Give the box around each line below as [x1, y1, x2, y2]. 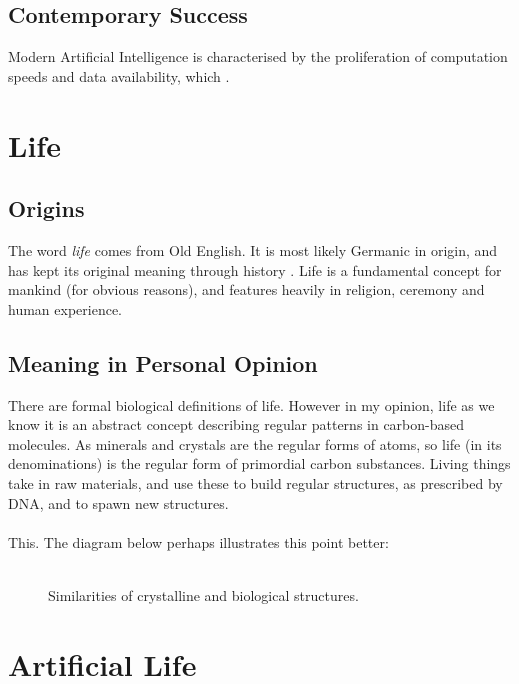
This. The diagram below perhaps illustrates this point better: [8, 531, 389, 552]
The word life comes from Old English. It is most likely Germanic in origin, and [8, 239, 498, 260]
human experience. [8, 298, 122, 319]
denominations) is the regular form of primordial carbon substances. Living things [8, 453, 511, 474]
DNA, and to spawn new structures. [8, 492, 229, 513]
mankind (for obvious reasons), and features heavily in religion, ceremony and [8, 279, 485, 300]
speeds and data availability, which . [8, 65, 230, 86]
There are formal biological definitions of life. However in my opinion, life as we [8, 394, 495, 415]
